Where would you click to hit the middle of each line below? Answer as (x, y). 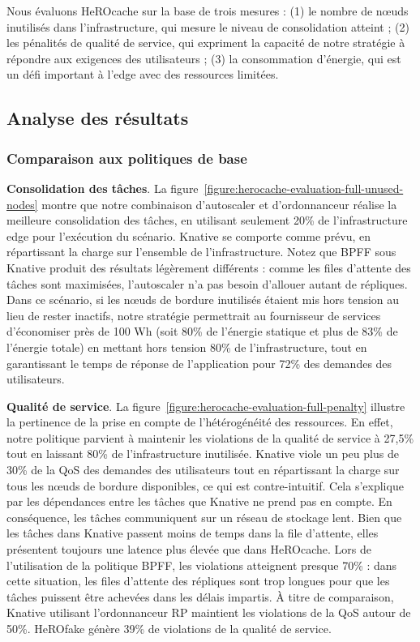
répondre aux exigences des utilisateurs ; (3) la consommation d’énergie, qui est (204, 58)
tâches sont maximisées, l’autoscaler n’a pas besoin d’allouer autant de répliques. (207, 283)
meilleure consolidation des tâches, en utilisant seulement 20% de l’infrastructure (207, 220)
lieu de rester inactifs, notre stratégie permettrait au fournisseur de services (194, 315)
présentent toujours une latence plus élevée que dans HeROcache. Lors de (189, 549)
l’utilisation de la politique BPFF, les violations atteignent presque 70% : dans (202, 565)
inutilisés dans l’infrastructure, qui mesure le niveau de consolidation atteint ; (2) (208, 26)
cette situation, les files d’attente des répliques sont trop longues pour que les (198, 581)
